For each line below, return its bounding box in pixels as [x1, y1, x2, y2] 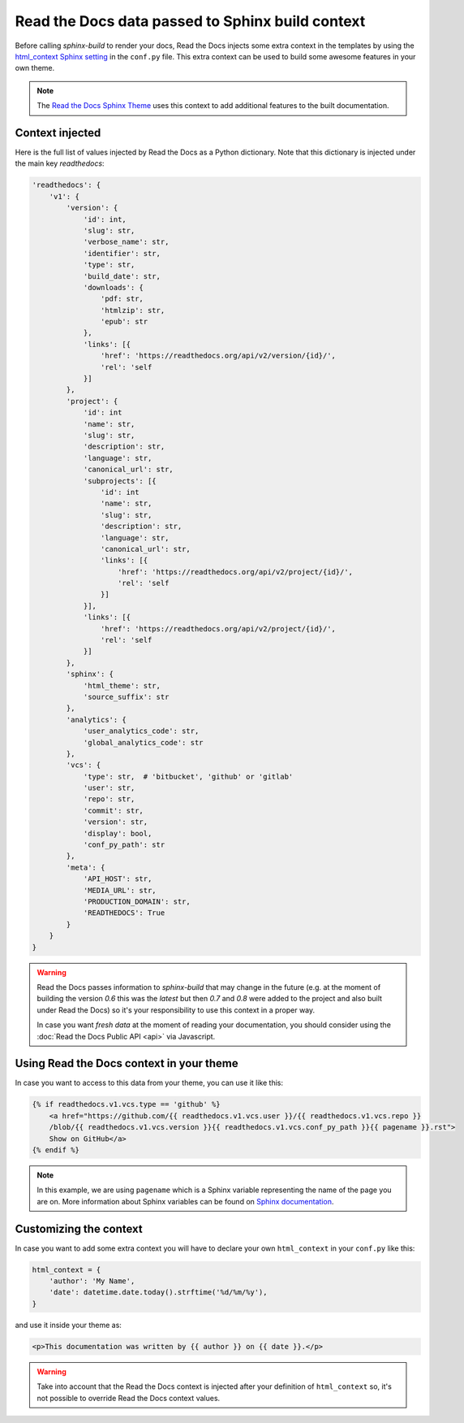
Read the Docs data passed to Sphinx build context [15, 12, 366, 30]
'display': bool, [83, 829, 153, 838]
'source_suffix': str [83, 692, 170, 701]
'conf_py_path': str [83, 840, 165, 849]
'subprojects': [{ [83, 476, 157, 485]
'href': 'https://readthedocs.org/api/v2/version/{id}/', [100, 351, 337, 361]
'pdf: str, [100, 294, 144, 304]
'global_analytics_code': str [83, 738, 204, 747]
